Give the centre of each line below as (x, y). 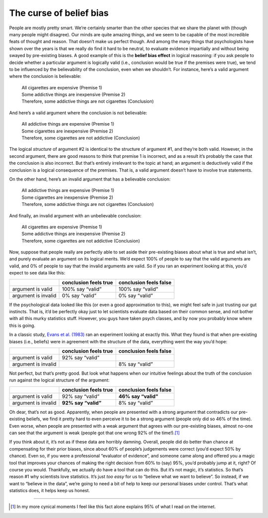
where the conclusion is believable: (45, 76)
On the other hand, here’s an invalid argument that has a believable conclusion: (90, 179)
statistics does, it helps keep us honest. (50, 491)
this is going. (22, 325)
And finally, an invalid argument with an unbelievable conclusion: (75, 215)
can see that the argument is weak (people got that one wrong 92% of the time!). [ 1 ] (95, 433)
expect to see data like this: (37, 273)
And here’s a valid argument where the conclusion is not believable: (78, 113)
